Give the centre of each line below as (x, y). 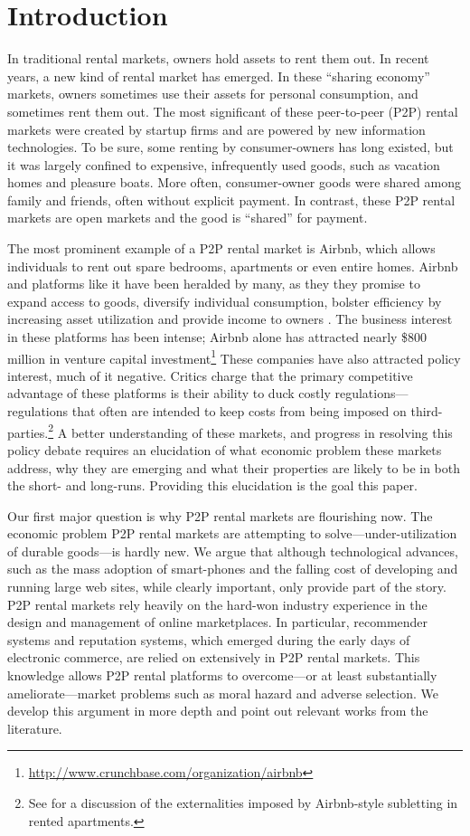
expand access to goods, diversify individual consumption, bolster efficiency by (225, 301)
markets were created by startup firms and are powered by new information (216, 129)
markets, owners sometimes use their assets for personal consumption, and (213, 94)
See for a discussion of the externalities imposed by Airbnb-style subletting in (243, 803)
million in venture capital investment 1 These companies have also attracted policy (234, 356)
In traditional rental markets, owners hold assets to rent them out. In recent (218, 58)
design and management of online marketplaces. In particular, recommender (218, 622)
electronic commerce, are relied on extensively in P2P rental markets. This (214, 657)
